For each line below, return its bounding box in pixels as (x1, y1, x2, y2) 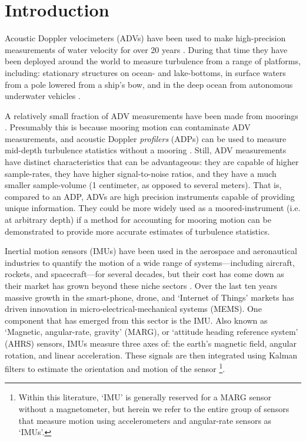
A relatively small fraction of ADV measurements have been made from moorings (5, 109, 298, 121)
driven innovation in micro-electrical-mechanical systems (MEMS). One (5, 302, 262, 315)
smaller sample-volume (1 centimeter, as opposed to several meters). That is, (5, 179, 282, 191)
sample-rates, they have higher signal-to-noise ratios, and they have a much (5, 167, 277, 179)
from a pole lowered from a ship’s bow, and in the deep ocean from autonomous (5, 78, 293, 90)
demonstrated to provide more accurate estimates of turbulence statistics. (5, 225, 270, 237)
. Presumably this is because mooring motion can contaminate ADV (5, 121, 251, 133)
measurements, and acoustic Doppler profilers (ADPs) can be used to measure (5, 132, 287, 144)
